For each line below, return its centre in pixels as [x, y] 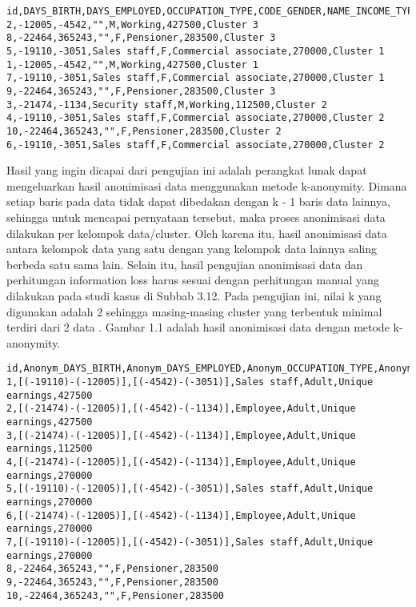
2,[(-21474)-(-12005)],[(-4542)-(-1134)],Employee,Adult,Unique [181, 409]
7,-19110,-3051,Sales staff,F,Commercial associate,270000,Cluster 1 [196, 78]
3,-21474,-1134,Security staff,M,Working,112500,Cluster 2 [167, 105]
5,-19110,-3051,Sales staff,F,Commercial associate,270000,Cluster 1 [196, 51]
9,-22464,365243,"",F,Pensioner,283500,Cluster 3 [141, 91]
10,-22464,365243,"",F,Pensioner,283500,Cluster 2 [144, 131]
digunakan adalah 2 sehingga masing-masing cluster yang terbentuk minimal [194, 311]
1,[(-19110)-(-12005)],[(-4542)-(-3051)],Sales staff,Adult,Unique [190, 382]
